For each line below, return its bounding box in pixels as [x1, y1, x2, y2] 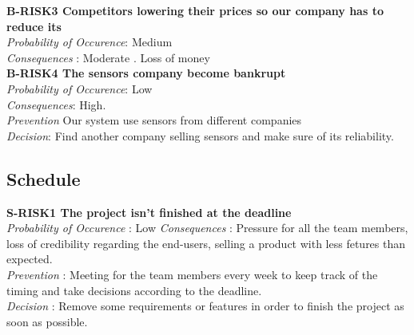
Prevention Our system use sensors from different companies [6, 112, 302, 128]
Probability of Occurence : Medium [6, 33, 173, 50]
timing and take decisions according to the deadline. [6, 282, 262, 298]
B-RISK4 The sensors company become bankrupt [6, 65, 286, 81]
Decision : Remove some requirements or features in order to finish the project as [6, 298, 404, 314]
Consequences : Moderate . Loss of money [6, 49, 210, 65]
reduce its [6, 18, 62, 34]
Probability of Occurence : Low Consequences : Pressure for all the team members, [6, 219, 408, 236]
